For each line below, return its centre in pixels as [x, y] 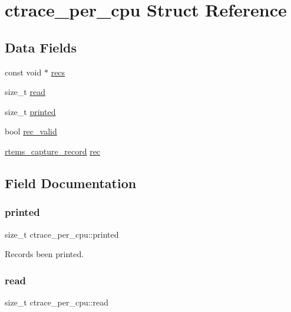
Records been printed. [44, 254]
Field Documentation [71, 183]
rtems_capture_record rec [53, 151]
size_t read [25, 92]
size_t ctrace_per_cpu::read [57, 302]
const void [23, 72]
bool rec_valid [31, 131]
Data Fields [41, 47]
